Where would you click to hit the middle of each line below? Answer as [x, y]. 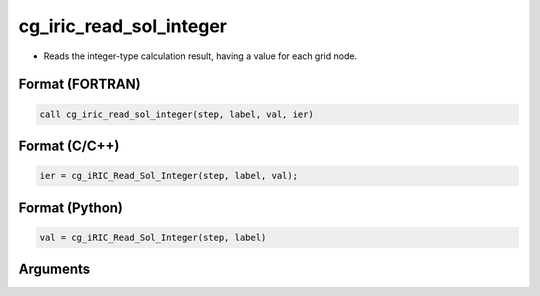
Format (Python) [71, 207]
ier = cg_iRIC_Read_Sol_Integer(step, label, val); [169, 176]
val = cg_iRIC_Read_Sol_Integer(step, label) [153, 237]
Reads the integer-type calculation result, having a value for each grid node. [200, 56]
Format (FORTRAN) [79, 84]
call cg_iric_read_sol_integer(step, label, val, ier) [176, 114]
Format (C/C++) [69, 145]
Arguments [54, 269]
